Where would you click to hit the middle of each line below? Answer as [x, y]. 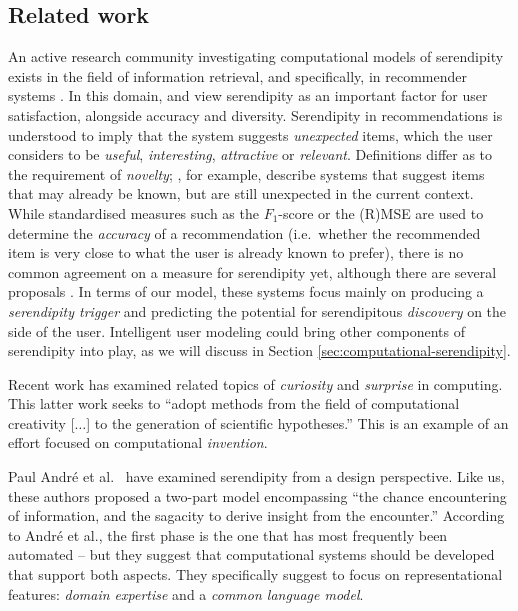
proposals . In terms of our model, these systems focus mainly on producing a [246, 291]
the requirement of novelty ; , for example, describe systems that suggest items [246, 173]
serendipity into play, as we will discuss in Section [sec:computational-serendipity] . [259, 350]
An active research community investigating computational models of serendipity [256, 56]
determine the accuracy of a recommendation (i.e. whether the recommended [244, 232]
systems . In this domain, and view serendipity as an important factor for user [248, 95]
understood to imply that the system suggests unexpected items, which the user [250, 134]
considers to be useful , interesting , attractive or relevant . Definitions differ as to [250, 154]
